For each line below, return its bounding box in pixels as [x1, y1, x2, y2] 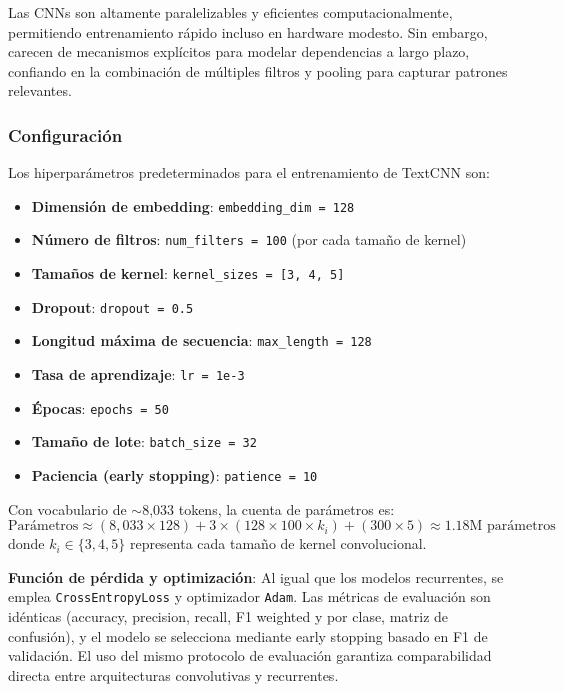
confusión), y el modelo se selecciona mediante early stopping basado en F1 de [8, 625, 488, 646]
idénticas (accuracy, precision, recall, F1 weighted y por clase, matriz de [8, 606, 449, 627]
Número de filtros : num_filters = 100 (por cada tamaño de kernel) [31, 229, 467, 250]
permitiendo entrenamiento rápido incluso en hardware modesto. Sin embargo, [8, 21, 488, 42]
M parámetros [469, 519, 556, 534]
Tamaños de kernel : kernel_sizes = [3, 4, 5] [31, 263, 345, 284]
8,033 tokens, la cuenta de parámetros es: [142, 498, 395, 519]
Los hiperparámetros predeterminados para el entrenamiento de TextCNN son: [8, 162, 490, 183]
